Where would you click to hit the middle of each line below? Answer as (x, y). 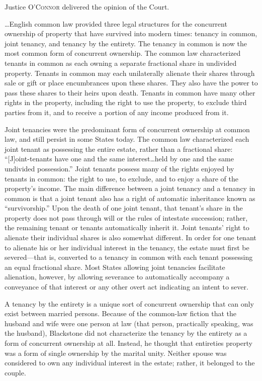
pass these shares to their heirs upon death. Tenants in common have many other (130, 92)
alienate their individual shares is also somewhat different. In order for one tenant (130, 237)
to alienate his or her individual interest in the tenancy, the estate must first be (127, 247)
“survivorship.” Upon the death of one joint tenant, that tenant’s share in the (124, 208)
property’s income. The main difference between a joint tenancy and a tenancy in (130, 188)
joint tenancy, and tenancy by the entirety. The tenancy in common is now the (126, 43)
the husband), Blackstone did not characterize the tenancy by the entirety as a (126, 333)
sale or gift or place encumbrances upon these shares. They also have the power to (131, 83)
